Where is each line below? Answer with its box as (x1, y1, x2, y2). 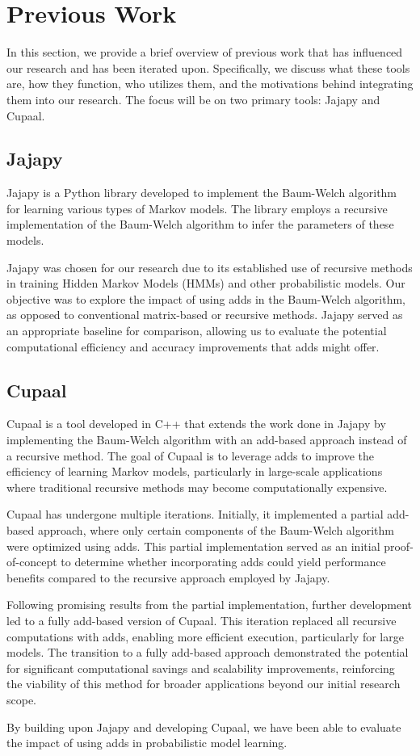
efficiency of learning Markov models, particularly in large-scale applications (6, 463, 383, 480)
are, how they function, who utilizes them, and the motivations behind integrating (6, 75, 414, 92)
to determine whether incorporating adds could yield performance (61, 553, 386, 570)
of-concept (6, 553, 57, 570)
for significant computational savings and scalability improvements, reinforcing (6, 659, 395, 676)
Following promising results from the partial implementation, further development (6, 596, 412, 613)
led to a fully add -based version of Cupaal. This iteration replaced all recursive (6, 611, 397, 628)
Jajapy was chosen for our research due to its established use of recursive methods (6, 258, 413, 275)
